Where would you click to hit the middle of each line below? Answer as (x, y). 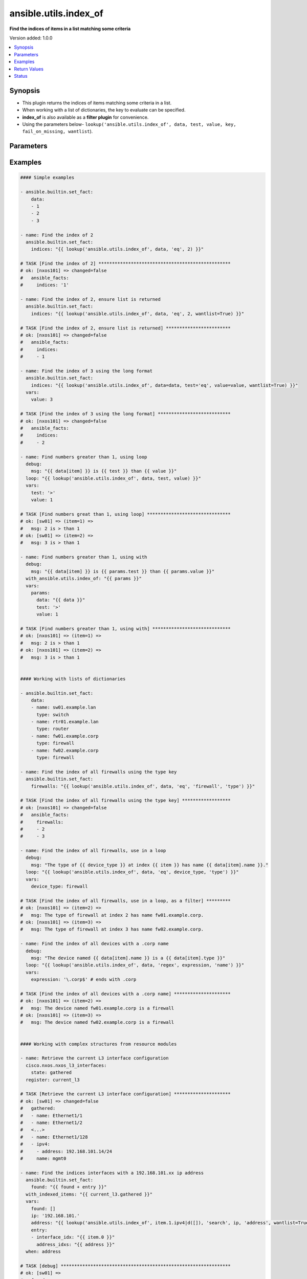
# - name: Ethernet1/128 (54, 1137)
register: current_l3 (53, 1080)
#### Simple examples (47, 178)
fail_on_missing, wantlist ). (58, 131)
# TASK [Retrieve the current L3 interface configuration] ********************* (126, 1094)
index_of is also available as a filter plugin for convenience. (85, 117)
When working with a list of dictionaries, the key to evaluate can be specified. (104, 110)
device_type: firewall (59, 887)
